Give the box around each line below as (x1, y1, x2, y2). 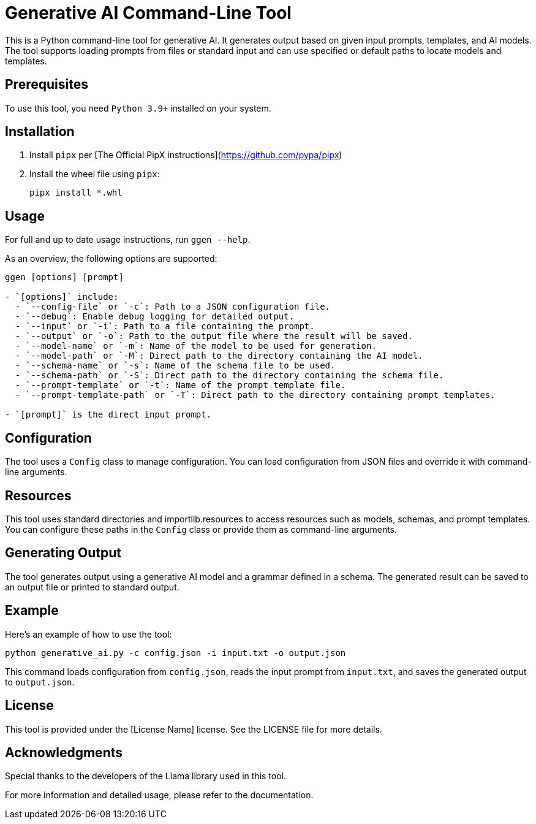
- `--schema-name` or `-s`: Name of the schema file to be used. (15, 360, 336, 371)
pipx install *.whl (29, 188, 123, 198)
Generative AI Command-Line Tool (5, 2, 292, 23)
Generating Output (5, 545, 121, 561)
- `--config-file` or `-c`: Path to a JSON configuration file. (15, 302, 331, 312)
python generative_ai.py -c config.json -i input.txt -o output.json (5, 647, 346, 658)
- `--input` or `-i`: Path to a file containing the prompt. (15, 321, 315, 332)
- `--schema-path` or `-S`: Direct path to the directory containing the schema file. (15, 370, 444, 381)
